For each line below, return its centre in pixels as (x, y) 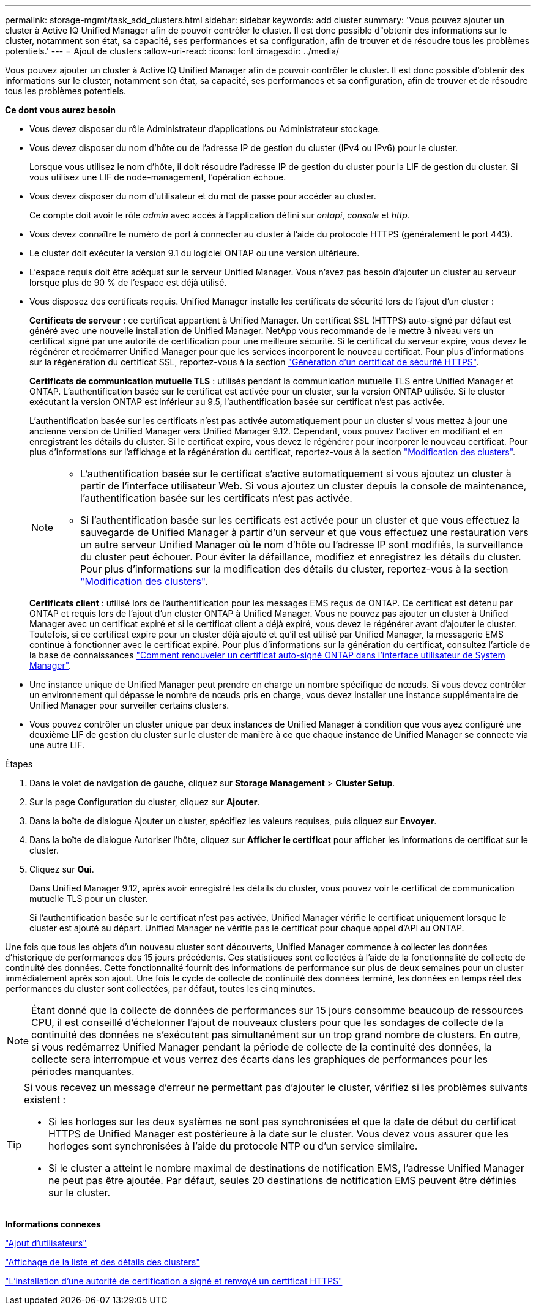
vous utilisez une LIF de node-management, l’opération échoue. (158, 177)
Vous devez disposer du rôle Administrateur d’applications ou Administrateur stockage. (205, 129)
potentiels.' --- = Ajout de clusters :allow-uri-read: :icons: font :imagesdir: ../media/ (172, 51)
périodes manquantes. (83, 1071)
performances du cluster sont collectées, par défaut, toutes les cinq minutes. (160, 988)
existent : (45, 1100)
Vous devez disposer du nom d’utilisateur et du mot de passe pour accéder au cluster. (203, 196)
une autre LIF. (57, 745)
